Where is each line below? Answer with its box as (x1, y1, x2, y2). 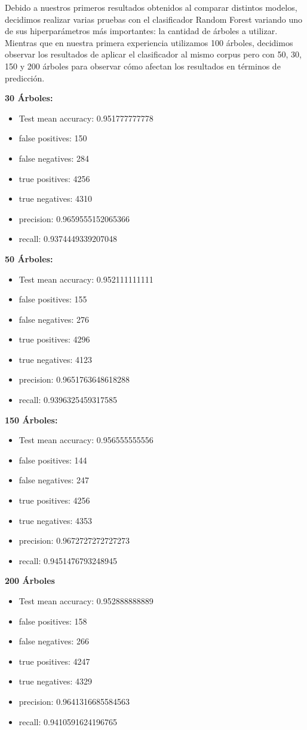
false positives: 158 (19, 614, 87, 627)
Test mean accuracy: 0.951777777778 (19, 111, 153, 124)
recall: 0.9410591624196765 (19, 715, 117, 728)
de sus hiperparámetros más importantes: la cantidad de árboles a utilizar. (5, 25, 278, 37)
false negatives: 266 (19, 635, 89, 647)
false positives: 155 (19, 293, 87, 305)
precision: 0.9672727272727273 (19, 534, 130, 547)
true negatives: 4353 (19, 514, 93, 526)
